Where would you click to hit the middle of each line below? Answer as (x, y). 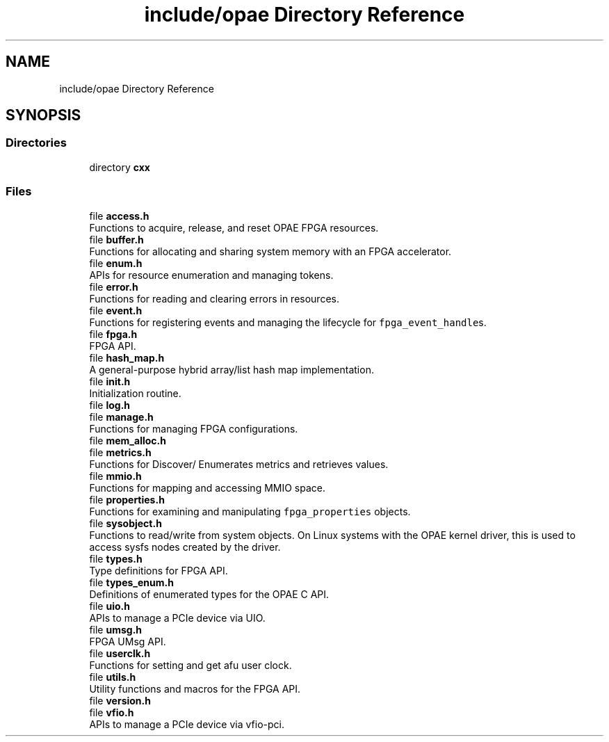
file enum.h (116, 263)
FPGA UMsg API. (128, 641)
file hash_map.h (127, 357)
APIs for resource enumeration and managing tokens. (211, 275)
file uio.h (109, 606)
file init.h (110, 381)
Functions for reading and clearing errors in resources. (214, 298)
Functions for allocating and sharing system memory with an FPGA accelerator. (270, 251)
